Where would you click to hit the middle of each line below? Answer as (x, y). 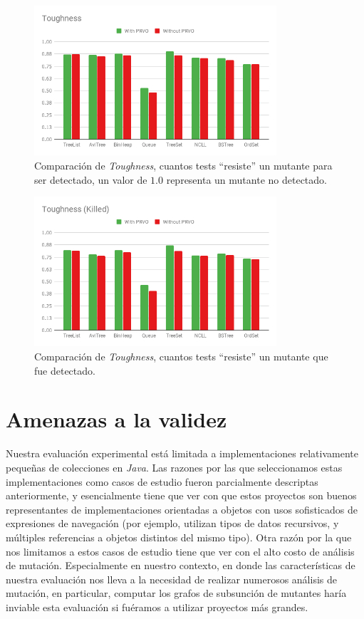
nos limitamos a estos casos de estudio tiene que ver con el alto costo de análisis (180, 551)
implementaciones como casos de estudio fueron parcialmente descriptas (162, 481)
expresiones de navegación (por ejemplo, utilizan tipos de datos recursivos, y (172, 523)
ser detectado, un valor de (91, 179)
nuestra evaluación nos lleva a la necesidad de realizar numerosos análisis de (171, 579)
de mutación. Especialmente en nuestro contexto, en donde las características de (181, 565)
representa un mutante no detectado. (246, 179)
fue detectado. (65, 370)
